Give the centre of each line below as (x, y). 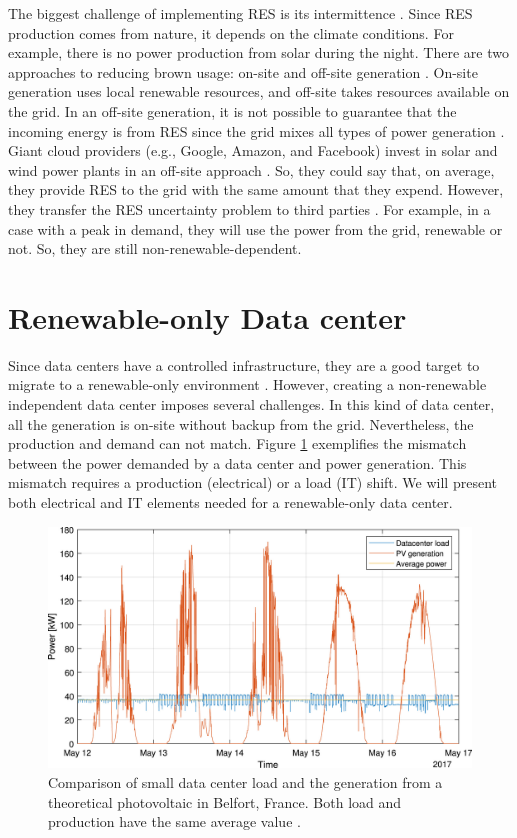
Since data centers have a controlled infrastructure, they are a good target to (244, 364)
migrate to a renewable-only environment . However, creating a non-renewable (247, 384)
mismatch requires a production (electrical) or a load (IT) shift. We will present (252, 482)
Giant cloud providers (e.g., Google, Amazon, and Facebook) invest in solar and (253, 150)
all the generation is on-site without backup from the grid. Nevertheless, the (241, 423)
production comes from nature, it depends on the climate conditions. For (231, 32)
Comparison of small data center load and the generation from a (245, 782)
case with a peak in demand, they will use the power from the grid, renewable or (255, 228)
